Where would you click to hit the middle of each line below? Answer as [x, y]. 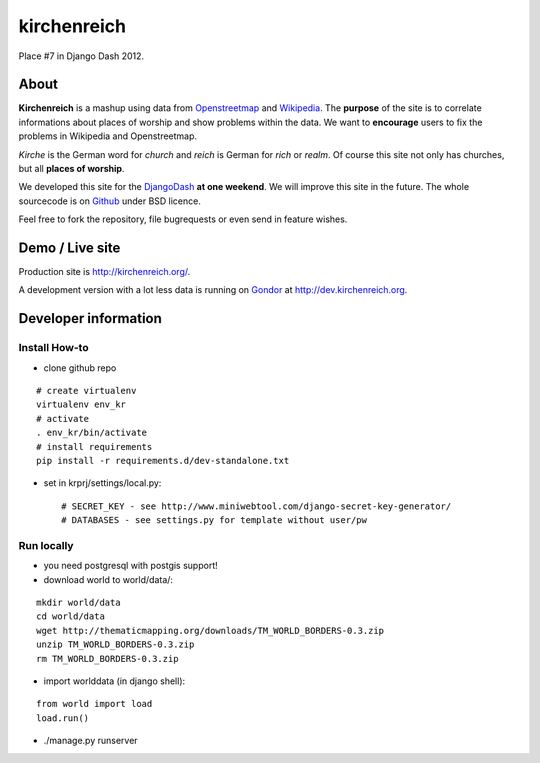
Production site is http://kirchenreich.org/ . [104, 272]
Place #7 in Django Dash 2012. [81, 56]
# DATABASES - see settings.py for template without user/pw [214, 520]
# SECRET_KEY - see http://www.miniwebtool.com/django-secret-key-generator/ [256, 506]
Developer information [90, 318]
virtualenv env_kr [81, 404]
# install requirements [94, 446]
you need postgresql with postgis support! [131, 566]
